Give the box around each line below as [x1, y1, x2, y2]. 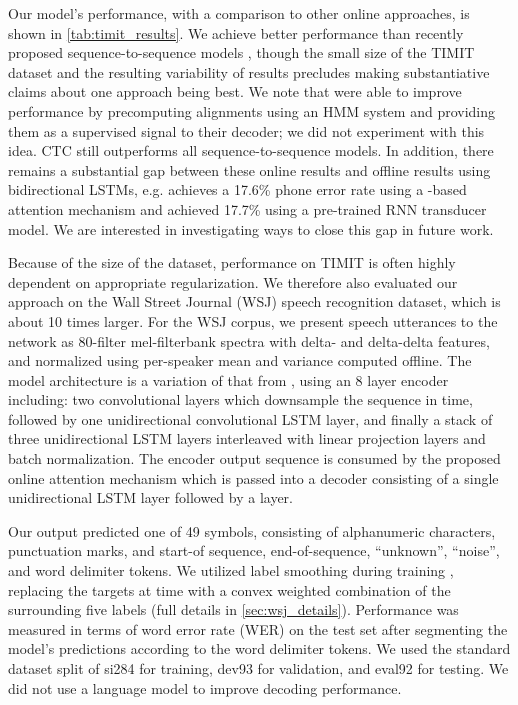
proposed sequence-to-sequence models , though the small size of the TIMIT [8, 42, 475, 63]
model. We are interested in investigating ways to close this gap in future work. [8, 218, 494, 239]
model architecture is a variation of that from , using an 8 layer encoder [8, 369, 449, 390]
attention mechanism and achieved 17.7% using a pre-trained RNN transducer [8, 198, 487, 219]
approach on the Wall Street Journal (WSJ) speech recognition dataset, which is [8, 291, 501, 312]
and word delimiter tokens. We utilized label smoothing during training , [8, 560, 454, 581]
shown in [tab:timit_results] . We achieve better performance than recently [8, 22, 464, 43]
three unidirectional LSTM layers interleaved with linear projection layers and [8, 428, 486, 449]
